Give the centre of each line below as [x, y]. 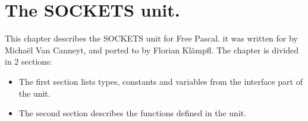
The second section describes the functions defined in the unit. [133, 113]
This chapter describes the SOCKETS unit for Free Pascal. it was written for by [151, 38]
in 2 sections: [29, 61]
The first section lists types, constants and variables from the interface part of [161, 81]
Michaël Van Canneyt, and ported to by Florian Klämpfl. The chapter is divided [152, 50]
